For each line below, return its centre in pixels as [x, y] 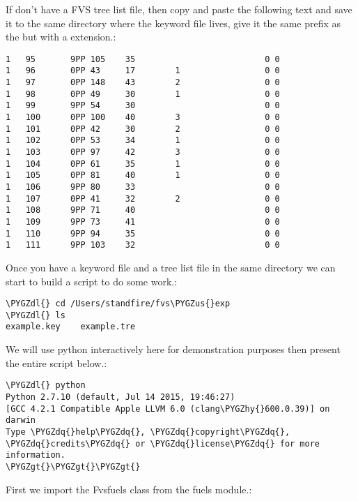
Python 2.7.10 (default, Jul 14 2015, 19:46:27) [120, 397]
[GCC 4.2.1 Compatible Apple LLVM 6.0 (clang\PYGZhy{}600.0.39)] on [168, 409]
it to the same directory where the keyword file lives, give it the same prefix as [173, 23]
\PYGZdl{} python [46, 386]
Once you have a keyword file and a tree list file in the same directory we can [171, 267]
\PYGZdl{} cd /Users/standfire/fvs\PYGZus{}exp [118, 304]
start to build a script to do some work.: [92, 281]
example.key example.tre [71, 327]
